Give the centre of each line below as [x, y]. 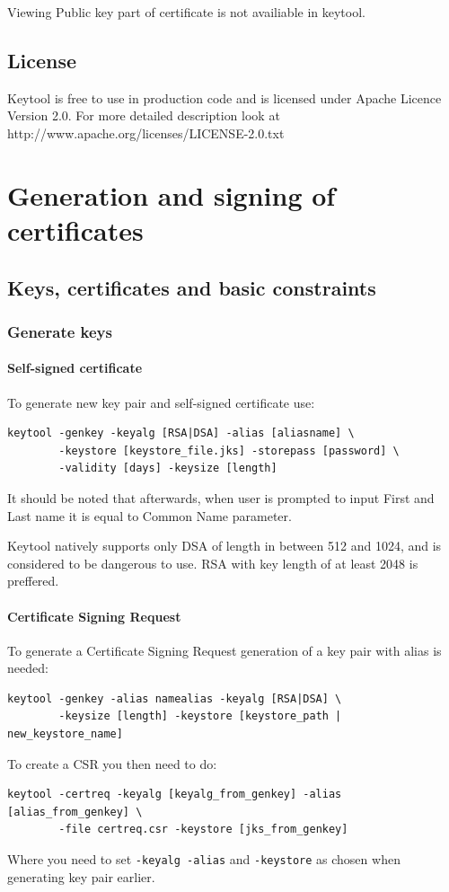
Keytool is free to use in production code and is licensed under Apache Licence [224, 97]
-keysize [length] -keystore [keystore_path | [200, 716]
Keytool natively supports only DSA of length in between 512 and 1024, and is [224, 546]
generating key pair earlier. [81, 876]
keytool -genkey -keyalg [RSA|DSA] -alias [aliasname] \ [181, 433]
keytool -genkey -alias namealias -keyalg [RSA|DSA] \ [175, 698]
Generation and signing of [172, 194]
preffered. [33, 581]
